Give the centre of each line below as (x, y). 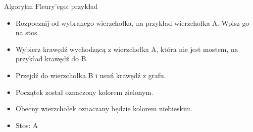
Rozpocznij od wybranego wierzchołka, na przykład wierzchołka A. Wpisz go (132, 22)
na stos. (27, 32)
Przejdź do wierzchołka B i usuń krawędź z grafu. (91, 75)
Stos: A (27, 125)
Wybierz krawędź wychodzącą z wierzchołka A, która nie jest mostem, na (127, 49)
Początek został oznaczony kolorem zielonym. (84, 92)
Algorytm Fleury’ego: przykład (51, 6)
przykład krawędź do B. (52, 59)
